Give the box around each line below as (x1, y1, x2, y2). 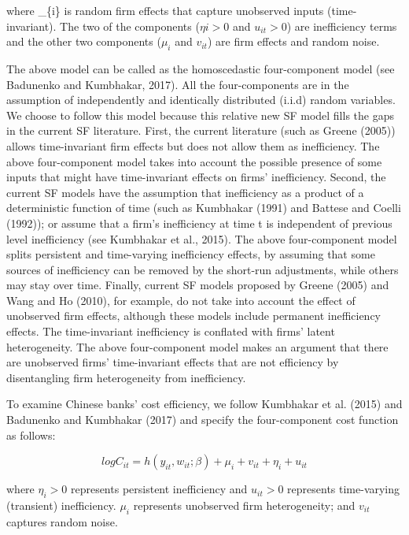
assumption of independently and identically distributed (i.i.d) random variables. (6, 91, 396, 108)
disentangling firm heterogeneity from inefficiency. (6, 369, 246, 385)
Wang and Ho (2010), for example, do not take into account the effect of (6, 292, 356, 308)
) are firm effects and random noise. (207, 33, 380, 50)
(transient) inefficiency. (6, 497, 116, 514)
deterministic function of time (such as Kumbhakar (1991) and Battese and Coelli (6, 199, 401, 216)
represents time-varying (287, 481, 400, 497)
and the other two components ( (6, 33, 161, 50)
